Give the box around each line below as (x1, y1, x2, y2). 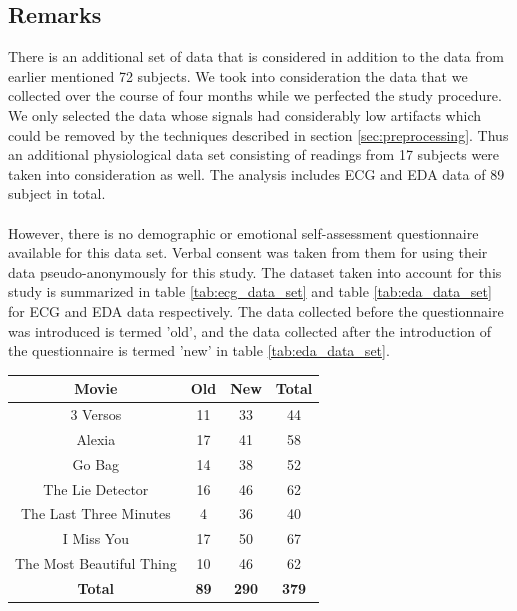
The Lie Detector (43, 478, 149, 499)
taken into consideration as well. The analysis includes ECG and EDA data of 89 (8, 163, 505, 184)
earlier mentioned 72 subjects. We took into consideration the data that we (8, 65, 468, 86)
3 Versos (70, 404, 122, 425)
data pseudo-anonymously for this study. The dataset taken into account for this (8, 261, 502, 282)
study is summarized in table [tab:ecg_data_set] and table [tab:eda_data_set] (8, 281, 492, 302)
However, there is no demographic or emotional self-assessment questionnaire (8, 222, 479, 243)
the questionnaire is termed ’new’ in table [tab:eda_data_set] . (8, 340, 390, 361)
